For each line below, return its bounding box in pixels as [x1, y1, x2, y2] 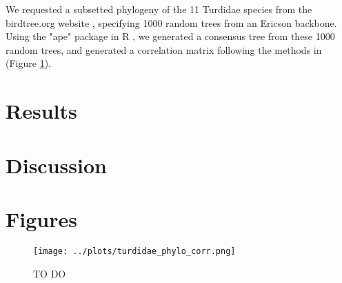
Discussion [6, 150, 107, 179]
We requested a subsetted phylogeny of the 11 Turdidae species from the [6, 2, 312, 16]
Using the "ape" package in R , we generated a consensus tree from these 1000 [6, 29, 335, 43]
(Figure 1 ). [6, 56, 51, 70]
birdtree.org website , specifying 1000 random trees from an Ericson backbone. [6, 15, 337, 30]
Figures [6, 204, 77, 233]
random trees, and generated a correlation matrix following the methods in [6, 42, 322, 57]
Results [6, 97, 77, 125]
